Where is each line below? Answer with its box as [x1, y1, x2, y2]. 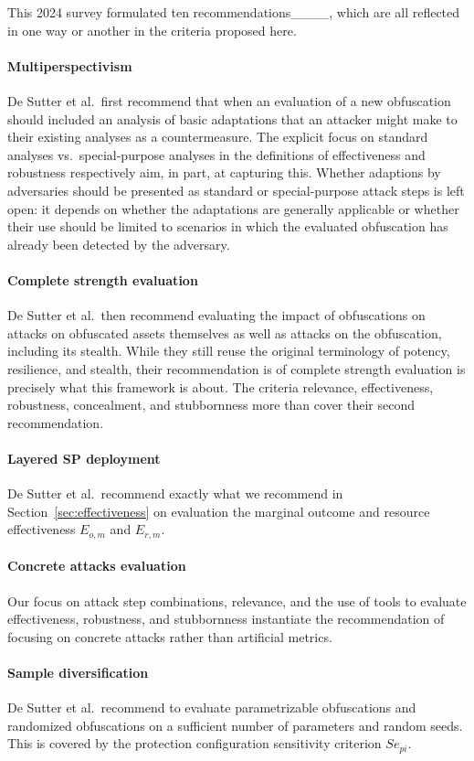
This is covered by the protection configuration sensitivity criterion [7, 734, 382, 753]
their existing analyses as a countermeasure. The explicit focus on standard [7, 127, 428, 146]
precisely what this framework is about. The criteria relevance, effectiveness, [7, 377, 434, 396]
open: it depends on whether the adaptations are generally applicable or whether [7, 198, 459, 218]
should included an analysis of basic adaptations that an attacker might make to [7, 109, 458, 128]
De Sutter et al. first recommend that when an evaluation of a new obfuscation [7, 91, 451, 110]
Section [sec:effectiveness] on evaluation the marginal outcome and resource [7, 501, 430, 520]
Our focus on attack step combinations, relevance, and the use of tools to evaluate [7, 591, 467, 610]
